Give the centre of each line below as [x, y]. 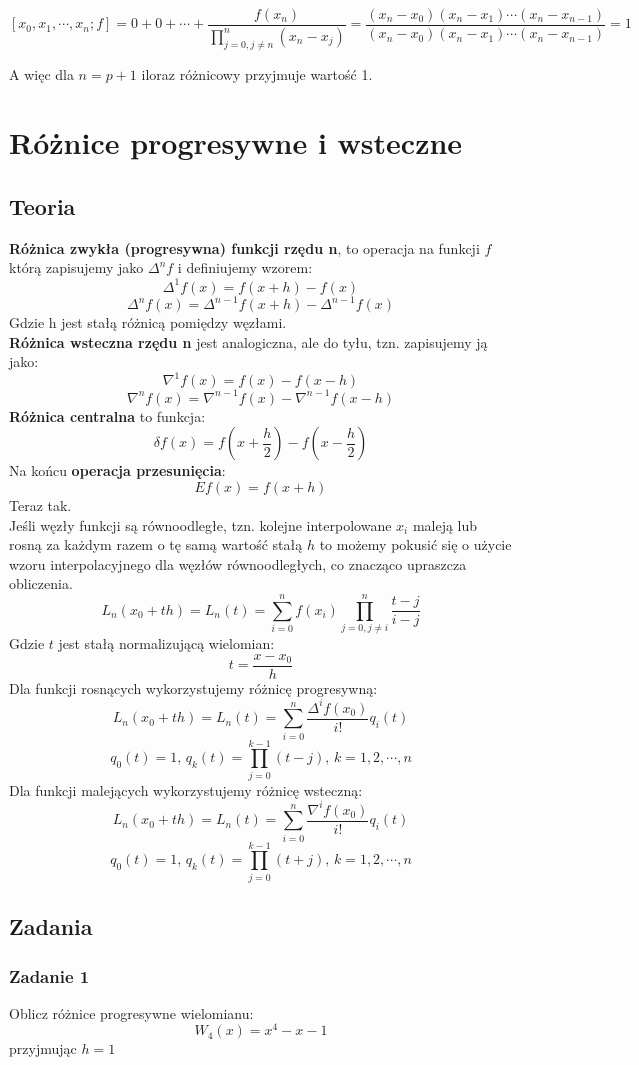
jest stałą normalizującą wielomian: [166, 643]
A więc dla [41, 73]
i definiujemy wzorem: [245, 267]
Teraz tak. [40, 505]
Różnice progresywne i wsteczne [236, 142]
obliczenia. [41, 583]
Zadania [51, 926]
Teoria [42, 206]
